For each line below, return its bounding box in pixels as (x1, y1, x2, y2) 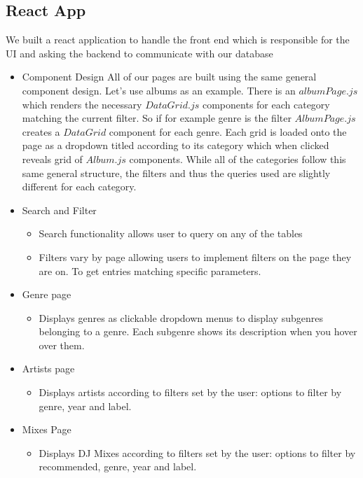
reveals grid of (22, 151, 83, 166)
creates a (22, 124, 60, 139)
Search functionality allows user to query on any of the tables (39, 226, 303, 241)
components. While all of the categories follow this (129, 151, 346, 166)
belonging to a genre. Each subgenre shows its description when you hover (39, 324, 357, 339)
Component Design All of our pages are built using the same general (22, 69, 317, 84)
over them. (39, 337, 85, 352)
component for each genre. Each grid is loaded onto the (109, 124, 347, 139)
